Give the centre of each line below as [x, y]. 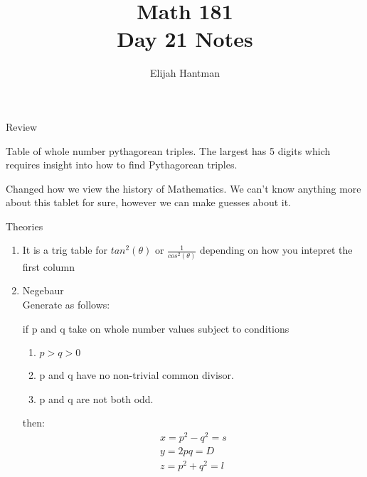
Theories [25, 226]
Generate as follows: [66, 304]
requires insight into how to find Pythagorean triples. [122, 165]
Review [22, 126]
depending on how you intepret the [276, 250]
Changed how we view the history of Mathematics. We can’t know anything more [183, 188]
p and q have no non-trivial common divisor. [137, 375]
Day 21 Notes [185, 39]
